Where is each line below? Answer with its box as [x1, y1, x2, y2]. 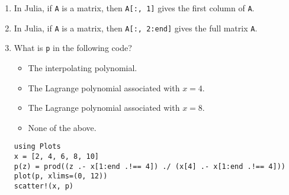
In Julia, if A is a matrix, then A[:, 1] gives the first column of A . [14, 2, 255, 14]
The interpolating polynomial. [28, 61, 137, 73]
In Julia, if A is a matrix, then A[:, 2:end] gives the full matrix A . [14, 21, 258, 34]
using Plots [14, 142, 61, 151]
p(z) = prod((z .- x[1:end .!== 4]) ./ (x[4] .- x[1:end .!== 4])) [14, 162, 285, 171]
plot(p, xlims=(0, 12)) [14, 172, 108, 181]
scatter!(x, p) [14, 181, 74, 190]
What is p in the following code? [14, 41, 132, 54]
